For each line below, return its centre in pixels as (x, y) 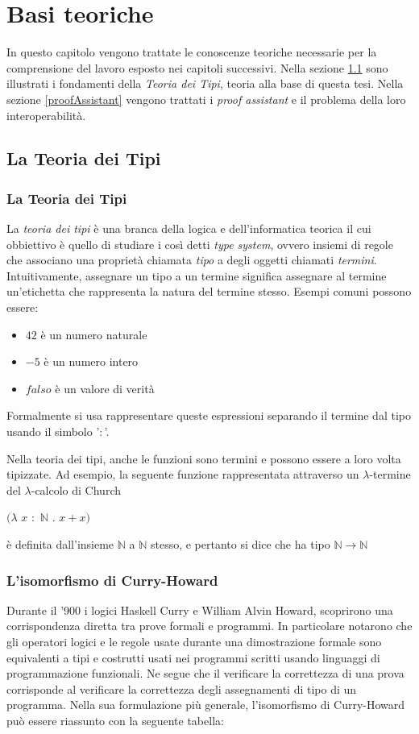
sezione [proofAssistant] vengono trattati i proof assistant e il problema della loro (206, 99)
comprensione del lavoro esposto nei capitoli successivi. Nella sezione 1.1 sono (197, 67)
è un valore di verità (105, 388)
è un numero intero (91, 361)
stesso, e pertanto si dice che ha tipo (240, 544)
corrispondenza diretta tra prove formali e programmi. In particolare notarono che (209, 626)
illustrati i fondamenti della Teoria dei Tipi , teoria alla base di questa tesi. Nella (205, 83)
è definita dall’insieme (60, 544)
